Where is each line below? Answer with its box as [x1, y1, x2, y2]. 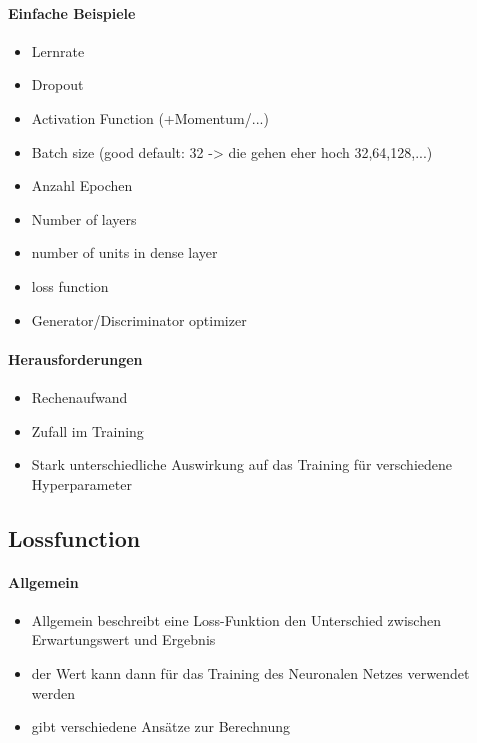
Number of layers [31, 208, 137, 229]
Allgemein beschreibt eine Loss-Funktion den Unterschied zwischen [31, 609, 441, 630]
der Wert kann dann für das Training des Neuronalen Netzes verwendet [31, 663, 470, 684]
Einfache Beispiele [8, 2, 136, 23]
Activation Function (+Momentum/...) [31, 107, 269, 128]
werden [31, 682, 76, 703]
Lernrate [31, 40, 85, 61]
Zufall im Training [31, 420, 144, 441]
